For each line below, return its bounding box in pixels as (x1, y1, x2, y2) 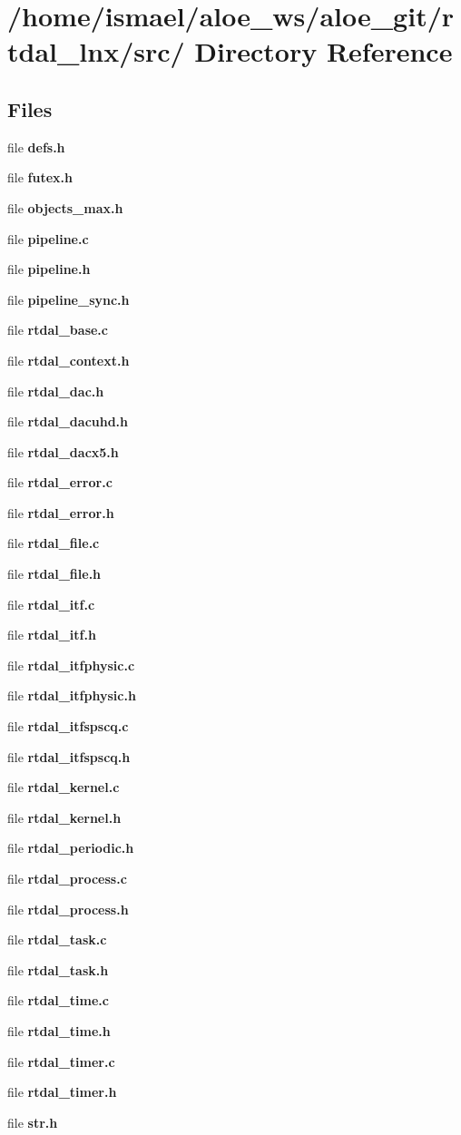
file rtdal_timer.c (7, 1052, 115, 1071)
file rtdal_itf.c (7, 594, 95, 613)
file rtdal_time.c (7, 991, 109, 1010)
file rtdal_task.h (7, 960, 109, 979)
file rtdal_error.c (7, 473, 113, 492)
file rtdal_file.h (7, 564, 102, 583)
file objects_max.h (7, 198, 123, 217)
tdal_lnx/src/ (7, 33, 185, 70)
